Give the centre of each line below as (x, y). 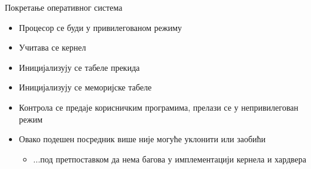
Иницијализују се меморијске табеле (85, 87)
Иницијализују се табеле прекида (79, 67)
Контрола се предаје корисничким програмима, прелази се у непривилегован (158, 107)
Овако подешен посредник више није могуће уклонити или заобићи (142, 139)
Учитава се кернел (52, 47)
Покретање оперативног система (64, 7)
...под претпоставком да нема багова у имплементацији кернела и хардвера (170, 159)
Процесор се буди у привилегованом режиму (100, 27)
